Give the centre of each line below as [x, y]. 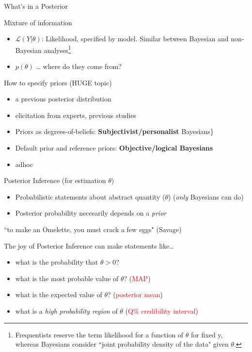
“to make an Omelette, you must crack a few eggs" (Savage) [93, 229]
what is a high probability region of [66, 310]
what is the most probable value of [67, 278]
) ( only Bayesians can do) [206, 196]
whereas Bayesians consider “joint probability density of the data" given [122, 344]
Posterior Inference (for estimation [55, 180]
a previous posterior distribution [63, 99]
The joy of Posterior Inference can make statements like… [89, 245]
